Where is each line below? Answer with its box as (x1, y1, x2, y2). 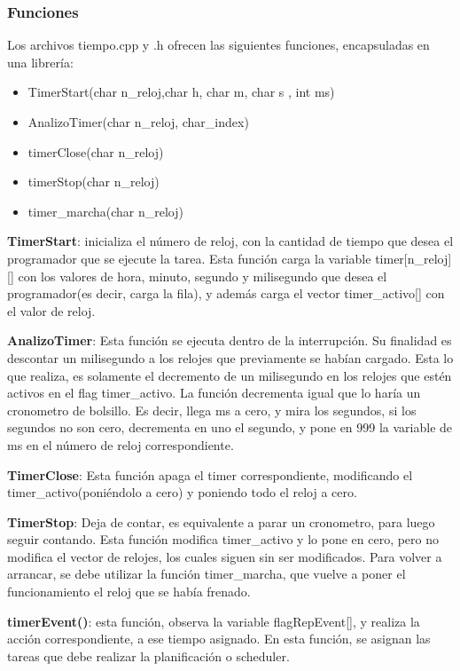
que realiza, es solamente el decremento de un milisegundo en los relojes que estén (7, 366, 452, 384)
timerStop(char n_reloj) (27, 172, 160, 191)
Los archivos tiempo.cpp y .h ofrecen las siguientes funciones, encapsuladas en (7, 36, 430, 54)
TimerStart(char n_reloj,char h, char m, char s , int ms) (27, 83, 335, 101)
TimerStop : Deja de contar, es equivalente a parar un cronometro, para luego (7, 512, 435, 531)
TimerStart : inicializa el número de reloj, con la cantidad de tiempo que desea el (7, 232, 454, 250)
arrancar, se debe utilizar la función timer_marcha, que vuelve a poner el (7, 564, 406, 583)
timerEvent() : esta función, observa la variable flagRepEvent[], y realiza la (7, 612, 420, 630)
